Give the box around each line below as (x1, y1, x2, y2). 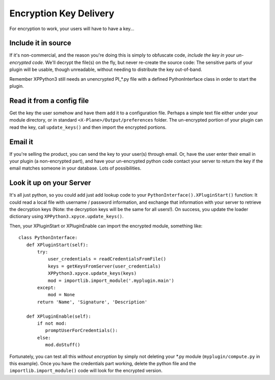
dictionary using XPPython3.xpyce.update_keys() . (9, 213, 124, 220)
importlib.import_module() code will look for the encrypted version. (9, 368, 163, 374)
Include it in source (9, 39, 71, 47)
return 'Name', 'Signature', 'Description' (37, 299, 148, 305)
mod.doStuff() (45, 342, 80, 348)
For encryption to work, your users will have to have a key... (9, 26, 134, 32)
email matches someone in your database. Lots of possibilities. (9, 165, 142, 171)
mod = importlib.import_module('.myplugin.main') (47, 277, 174, 283)
